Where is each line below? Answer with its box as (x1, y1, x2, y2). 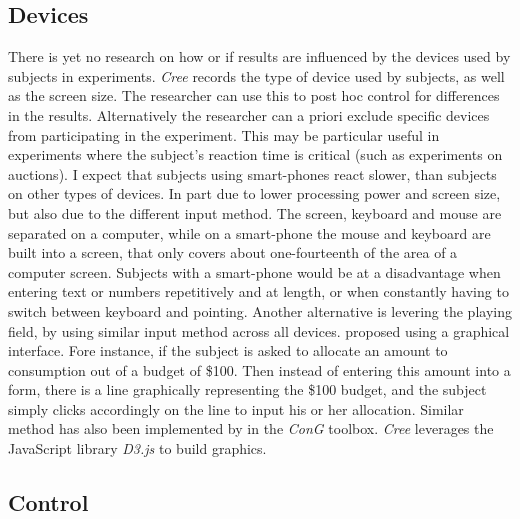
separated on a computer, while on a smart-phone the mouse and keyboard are (8, 222, 491, 243)
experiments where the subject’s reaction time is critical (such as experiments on (8, 144, 503, 165)
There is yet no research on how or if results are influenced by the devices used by (8, 46, 511, 67)
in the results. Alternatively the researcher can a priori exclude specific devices (8, 104, 490, 125)
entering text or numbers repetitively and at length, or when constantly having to (8, 281, 509, 302)
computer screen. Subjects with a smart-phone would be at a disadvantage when (8, 261, 501, 282)
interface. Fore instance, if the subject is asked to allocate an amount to (8, 340, 448, 361)
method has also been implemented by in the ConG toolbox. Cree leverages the (8, 418, 494, 439)
